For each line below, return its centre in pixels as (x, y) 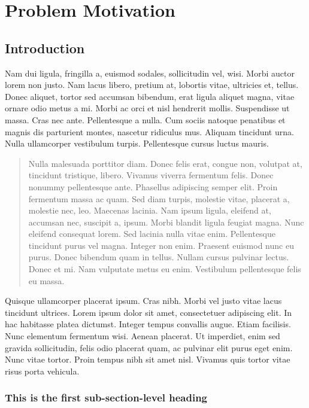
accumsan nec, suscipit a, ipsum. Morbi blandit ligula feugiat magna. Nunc (166, 222)
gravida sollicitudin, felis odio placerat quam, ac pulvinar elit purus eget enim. (149, 347)
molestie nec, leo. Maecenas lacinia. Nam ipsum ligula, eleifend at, (150, 210)
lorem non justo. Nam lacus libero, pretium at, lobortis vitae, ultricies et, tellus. (152, 85)
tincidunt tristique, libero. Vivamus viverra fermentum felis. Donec (151, 175)
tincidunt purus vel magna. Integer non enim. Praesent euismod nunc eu (161, 245)
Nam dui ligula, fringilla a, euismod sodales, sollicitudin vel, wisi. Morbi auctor (150, 73)
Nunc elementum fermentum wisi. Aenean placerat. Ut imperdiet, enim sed (143, 336)
